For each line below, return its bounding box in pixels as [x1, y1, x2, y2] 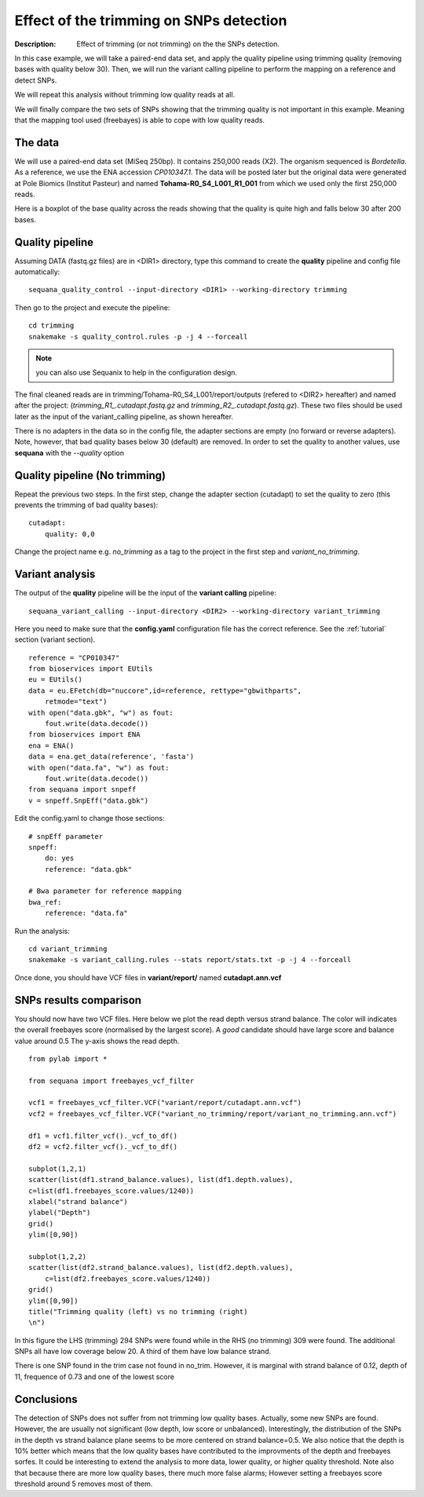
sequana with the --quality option [14, 448, 125, 457]
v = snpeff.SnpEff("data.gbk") [28, 796, 149, 805]
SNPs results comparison [14, 994, 141, 1007]
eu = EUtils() [28, 675, 82, 684]
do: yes [44, 854, 75, 863]
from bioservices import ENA [28, 730, 141, 739]
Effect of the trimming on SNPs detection [14, 12, 287, 29]
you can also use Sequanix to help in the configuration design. [35, 368, 238, 377]
